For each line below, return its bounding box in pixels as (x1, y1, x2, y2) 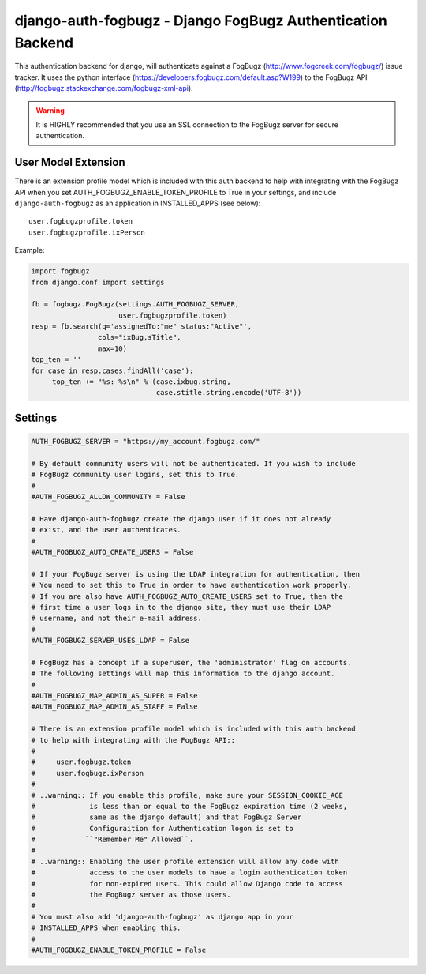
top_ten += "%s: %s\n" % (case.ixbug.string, (51, 378, 232, 386)
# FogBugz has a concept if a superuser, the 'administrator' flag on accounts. (31, 658, 352, 667)
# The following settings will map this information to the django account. (31, 669, 335, 679)
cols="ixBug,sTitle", (97, 333, 181, 342)
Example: (14, 246, 45, 255)
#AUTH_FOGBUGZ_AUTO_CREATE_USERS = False (31, 547, 194, 556)
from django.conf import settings (31, 277, 165, 287)
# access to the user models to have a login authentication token (31, 868, 348, 877)
